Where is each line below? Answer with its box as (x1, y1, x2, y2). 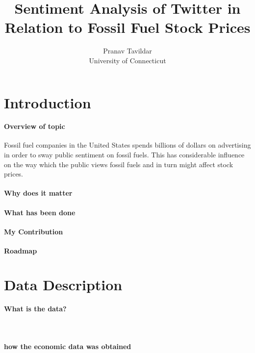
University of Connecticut (89, 55, 166, 65)
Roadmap (4, 246, 37, 256)
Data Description (4, 274, 123, 294)
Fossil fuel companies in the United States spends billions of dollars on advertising (4, 140, 251, 150)
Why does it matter (4, 188, 73, 198)
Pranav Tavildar (103, 46, 152, 56)
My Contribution (4, 226, 63, 236)
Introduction (4, 92, 91, 112)
